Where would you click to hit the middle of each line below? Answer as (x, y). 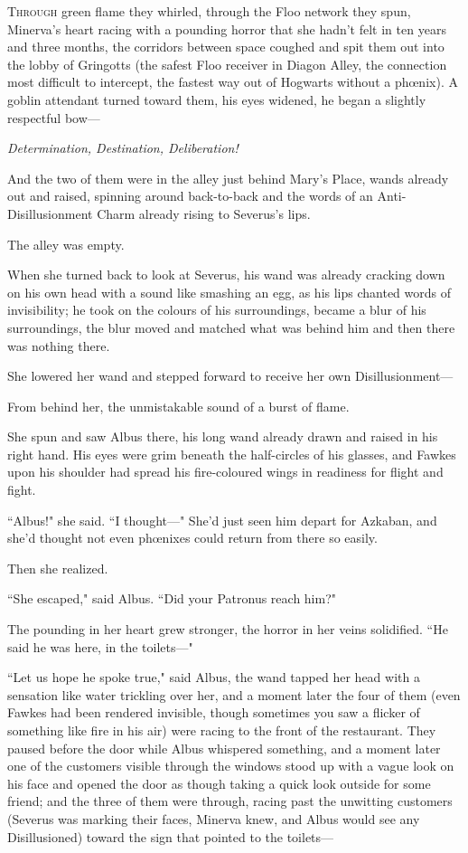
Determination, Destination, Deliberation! (123, 148)
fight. (22, 490)
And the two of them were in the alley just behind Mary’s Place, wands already (228, 178)
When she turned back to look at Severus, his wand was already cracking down (226, 275)
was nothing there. (59, 345)
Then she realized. (58, 568)
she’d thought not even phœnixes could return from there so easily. (192, 538)
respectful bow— (54, 117)
